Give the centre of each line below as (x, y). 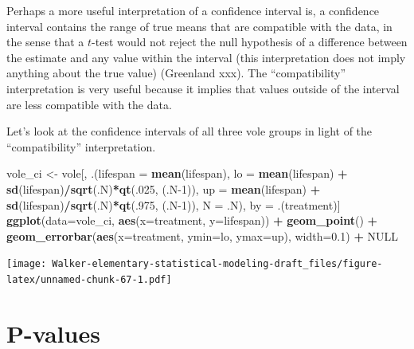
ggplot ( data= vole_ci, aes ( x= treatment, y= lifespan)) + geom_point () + (192, 220)
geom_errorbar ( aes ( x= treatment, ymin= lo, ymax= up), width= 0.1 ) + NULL (203, 235)
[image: (27, 264)
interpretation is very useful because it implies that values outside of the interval (203, 88)
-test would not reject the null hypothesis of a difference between (250, 42)
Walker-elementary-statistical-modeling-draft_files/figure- (217, 264)
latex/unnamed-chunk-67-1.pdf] (89, 279)
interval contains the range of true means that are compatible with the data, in (199, 26)
